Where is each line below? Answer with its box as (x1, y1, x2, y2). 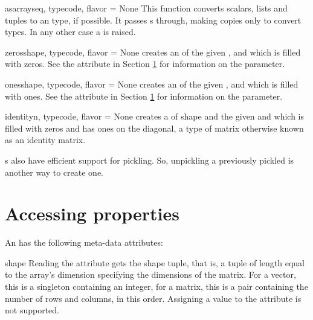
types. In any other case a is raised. (5, 25, 136, 38)
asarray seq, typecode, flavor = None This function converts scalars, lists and (5, 2, 288, 14)
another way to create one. (5, 165, 104, 178)
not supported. (5, 304, 59, 316)
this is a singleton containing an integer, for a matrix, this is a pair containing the (5, 280, 308, 293)
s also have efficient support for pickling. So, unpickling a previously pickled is (5, 153, 294, 166)
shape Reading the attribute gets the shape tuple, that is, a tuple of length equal (5, 256, 305, 269)
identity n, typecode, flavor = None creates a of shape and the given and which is (5, 110, 304, 123)
